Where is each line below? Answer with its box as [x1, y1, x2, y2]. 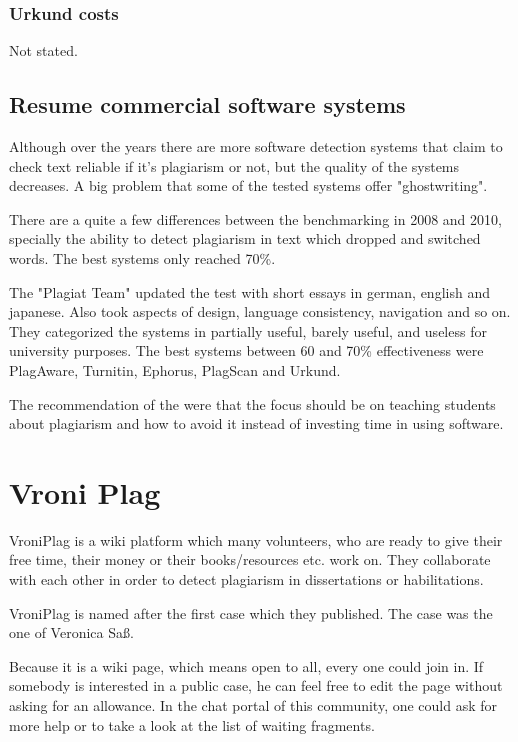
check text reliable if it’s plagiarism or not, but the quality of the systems [9, 155, 460, 176]
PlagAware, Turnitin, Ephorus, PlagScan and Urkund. [9, 359, 341, 380]
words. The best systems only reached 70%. [9, 247, 276, 268]
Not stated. [9, 40, 78, 61]
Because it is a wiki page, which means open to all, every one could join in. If [9, 655, 484, 676]
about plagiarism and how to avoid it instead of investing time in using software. [9, 413, 504, 434]
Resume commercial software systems [9, 89, 406, 120]
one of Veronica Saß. [9, 622, 134, 643]
